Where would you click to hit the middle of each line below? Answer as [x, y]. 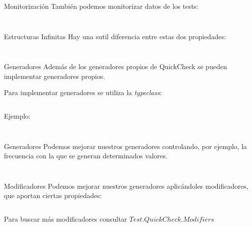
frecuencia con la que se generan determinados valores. [86, 156]
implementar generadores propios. [55, 76]
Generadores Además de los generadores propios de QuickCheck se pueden [115, 66]
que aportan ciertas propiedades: [53, 195]
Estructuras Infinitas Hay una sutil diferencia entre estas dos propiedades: [115, 36]
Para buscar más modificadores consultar [66, 218]
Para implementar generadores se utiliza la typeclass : [83, 92]
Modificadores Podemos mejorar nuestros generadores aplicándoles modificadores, [126, 186]
